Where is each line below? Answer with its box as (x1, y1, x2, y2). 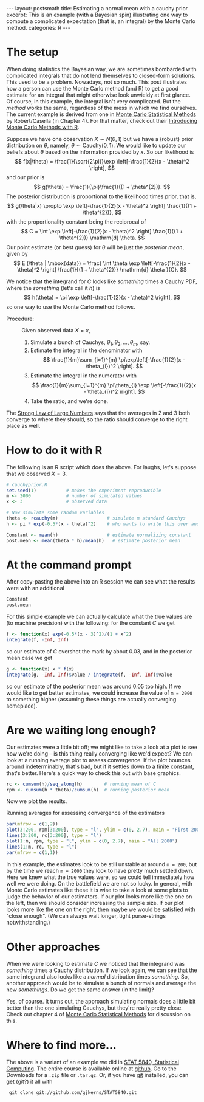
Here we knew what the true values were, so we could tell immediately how (6, 873, 195, 881)
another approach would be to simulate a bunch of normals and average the (6, 979, 197, 987)
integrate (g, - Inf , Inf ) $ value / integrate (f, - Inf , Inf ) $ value (6, 672, 172, 678)
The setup (6, 46, 59, 59)
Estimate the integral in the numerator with (30, 372, 137, 379)
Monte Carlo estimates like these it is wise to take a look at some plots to (6, 886, 188, 894)
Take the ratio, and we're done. (30, 397, 109, 405)
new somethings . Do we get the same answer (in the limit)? (6, 986, 154, 993)
